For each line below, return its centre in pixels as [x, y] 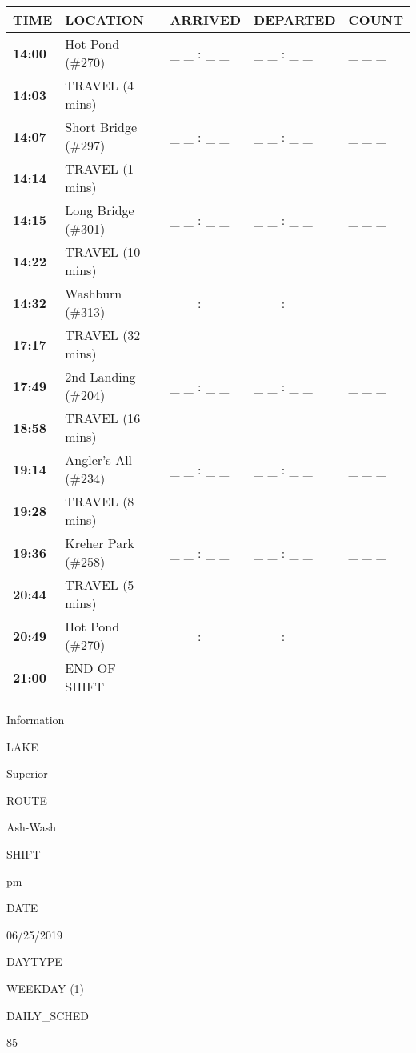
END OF [90, 668]
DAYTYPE [34, 961]
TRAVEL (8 [100, 501]
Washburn [94, 293]
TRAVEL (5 [100, 585]
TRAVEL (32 [103, 335]
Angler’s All [99, 460]
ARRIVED [206, 20]
